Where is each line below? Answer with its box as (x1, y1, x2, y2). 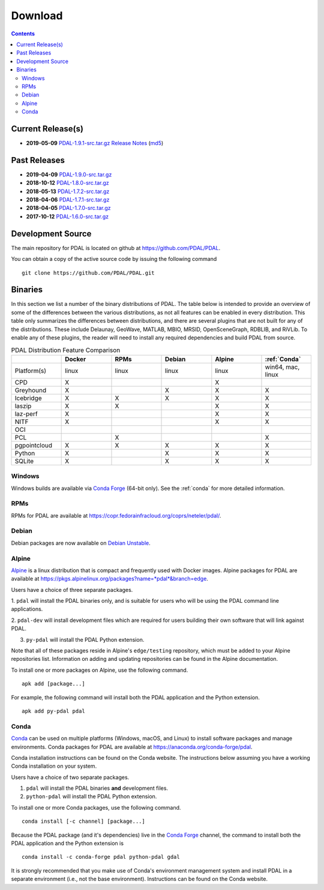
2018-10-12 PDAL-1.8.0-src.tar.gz (26, 179, 109, 187)
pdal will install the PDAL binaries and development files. (26, 784, 168, 792)
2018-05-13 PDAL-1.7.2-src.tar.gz (26, 188, 110, 195)
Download (11, 9, 63, 22)
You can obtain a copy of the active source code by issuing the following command (11, 255, 217, 263)
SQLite (14, 456, 34, 465)
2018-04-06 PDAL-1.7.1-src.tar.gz (26, 196, 110, 203)
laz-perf (14, 410, 38, 418)
